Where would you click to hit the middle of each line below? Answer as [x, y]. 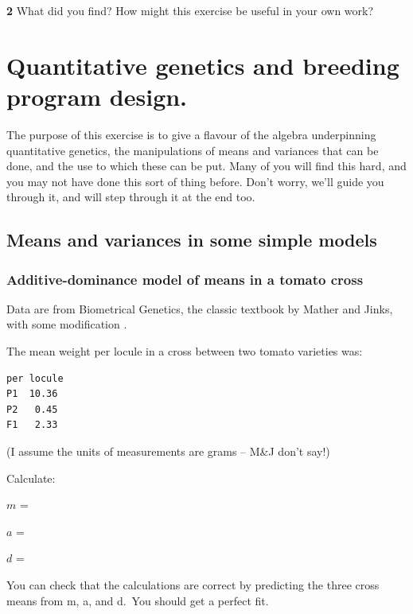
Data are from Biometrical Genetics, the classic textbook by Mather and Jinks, [200, 308]
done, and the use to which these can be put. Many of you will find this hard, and [206, 166]
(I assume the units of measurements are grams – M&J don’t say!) [168, 451]
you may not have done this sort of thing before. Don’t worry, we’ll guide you [195, 181]
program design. [97, 96]
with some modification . [67, 324]
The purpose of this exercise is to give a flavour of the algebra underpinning [191, 134]
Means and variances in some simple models [192, 240]
